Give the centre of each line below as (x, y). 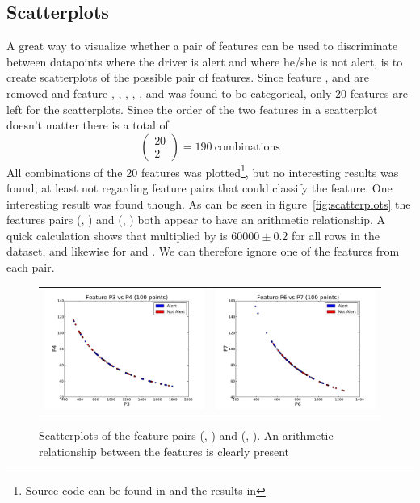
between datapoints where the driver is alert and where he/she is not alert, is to (205, 61)
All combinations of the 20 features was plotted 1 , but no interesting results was (203, 171)
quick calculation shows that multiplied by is (117, 235)
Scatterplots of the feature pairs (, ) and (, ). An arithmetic (186, 435)
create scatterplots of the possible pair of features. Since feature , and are (188, 77)
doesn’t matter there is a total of (88, 125)
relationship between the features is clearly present (164, 451)
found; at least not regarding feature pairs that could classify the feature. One (199, 188)
